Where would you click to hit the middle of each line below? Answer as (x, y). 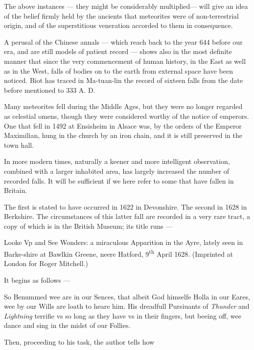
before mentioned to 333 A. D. (50, 90)
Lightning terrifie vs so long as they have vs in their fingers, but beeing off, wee (123, 315)
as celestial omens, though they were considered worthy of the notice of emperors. (127, 116)
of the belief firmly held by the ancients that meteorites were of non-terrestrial (121, 15)
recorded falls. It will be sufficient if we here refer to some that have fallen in (119, 180)
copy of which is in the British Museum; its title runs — (88, 226)
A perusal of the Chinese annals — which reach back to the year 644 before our (123, 41)
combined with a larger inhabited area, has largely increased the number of (117, 171)
